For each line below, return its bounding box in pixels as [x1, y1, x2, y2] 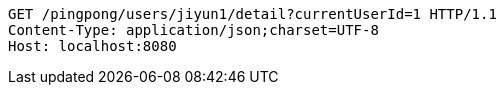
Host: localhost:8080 [8, 38, 177, 54]
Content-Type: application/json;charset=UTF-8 [8, 22, 379, 38]
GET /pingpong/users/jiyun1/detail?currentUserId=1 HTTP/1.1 [8, 6, 497, 22]
